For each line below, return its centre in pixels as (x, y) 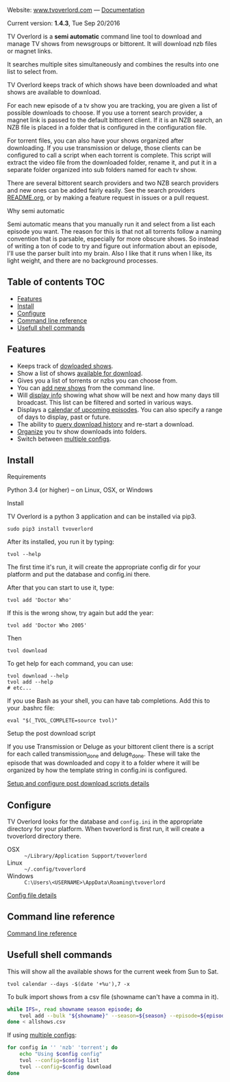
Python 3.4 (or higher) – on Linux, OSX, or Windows (80, 490)
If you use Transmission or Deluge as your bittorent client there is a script (111, 747)
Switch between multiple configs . (64, 439)
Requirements (27, 477)
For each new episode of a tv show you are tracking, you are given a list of (112, 105)
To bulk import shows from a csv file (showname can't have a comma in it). (113, 996)
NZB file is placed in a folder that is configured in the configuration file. (107, 127)
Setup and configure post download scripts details (78, 784)
